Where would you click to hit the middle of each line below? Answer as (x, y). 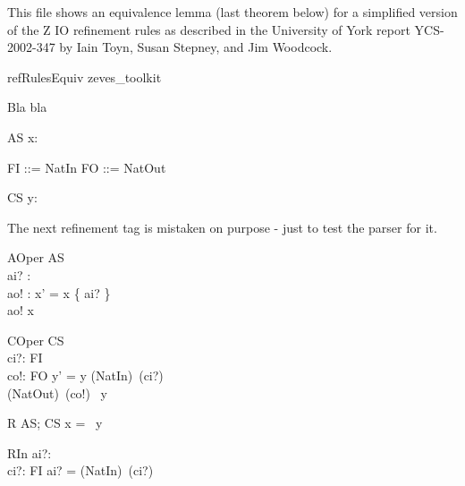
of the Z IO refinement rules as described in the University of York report (209, 29)
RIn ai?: (30, 452)
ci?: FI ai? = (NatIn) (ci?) (80, 470)
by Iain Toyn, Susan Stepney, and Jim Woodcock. (196, 47)
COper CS (36, 340)
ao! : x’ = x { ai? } (59, 292)
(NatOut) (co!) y (58, 392)
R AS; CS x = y (55, 423)
